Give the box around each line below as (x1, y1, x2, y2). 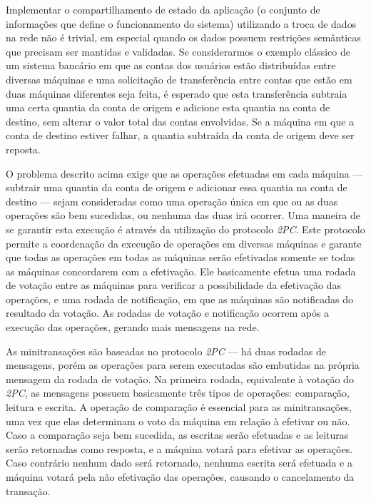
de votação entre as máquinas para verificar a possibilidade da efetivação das (6, 278, 341, 293)
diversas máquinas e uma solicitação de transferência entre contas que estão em (6, 71, 352, 86)
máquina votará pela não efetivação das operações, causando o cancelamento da (6, 469, 355, 484)
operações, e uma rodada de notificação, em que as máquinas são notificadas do (6, 291, 353, 306)
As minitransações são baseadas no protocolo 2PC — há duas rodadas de (6, 343, 326, 358)
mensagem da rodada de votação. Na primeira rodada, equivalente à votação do (6, 371, 354, 386)
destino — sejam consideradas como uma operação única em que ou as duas (6, 193, 338, 208)
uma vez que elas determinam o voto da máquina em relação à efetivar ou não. (6, 413, 350, 428)
